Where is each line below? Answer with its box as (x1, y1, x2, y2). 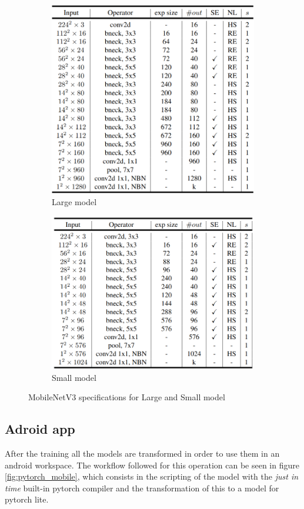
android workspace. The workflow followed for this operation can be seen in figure (5, 458, 299, 471)
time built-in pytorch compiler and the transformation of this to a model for (5, 481, 279, 494)
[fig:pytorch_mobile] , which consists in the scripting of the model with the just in (5, 470, 299, 483)
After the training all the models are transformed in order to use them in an (5, 447, 280, 460)
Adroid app (5, 420, 75, 438)
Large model (52, 196, 97, 208)
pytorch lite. (5, 493, 49, 505)
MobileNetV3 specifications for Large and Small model (28, 391, 225, 403)
